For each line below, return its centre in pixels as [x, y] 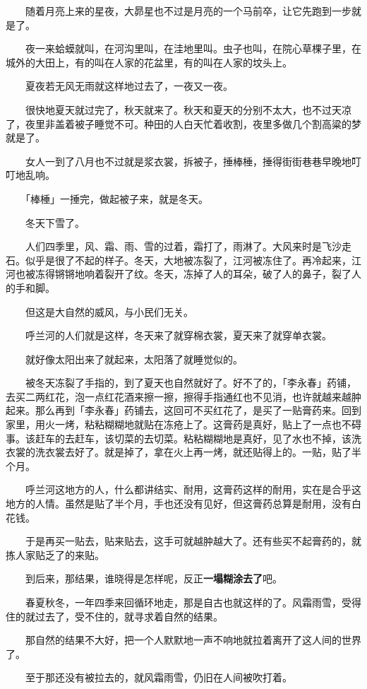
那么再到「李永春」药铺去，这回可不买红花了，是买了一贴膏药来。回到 [198, 410]
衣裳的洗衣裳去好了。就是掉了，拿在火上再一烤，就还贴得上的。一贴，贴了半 [183, 452]
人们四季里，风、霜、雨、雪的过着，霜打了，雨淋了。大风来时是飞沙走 [188, 246]
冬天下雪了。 [55, 222]
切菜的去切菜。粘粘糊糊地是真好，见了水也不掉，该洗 [237, 438]
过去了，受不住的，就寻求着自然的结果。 [129, 616]
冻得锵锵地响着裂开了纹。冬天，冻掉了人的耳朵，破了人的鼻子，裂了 [193, 274]
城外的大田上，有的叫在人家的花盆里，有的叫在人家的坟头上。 [149, 62]
